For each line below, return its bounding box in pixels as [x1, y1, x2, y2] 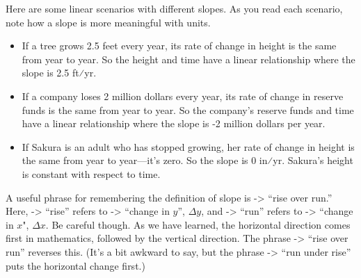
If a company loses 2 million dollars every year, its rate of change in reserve [22, 88, 344, 103]
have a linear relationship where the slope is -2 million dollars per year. [22, 116, 326, 131]
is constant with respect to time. [22, 166, 161, 181]
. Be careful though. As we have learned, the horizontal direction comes [45, 217, 351, 231]
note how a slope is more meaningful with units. [6, 15, 211, 29]
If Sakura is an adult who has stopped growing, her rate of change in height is [22, 139, 355, 154]
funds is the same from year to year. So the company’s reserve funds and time [22, 102, 354, 117]
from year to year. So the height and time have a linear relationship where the [22, 51, 355, 66]
